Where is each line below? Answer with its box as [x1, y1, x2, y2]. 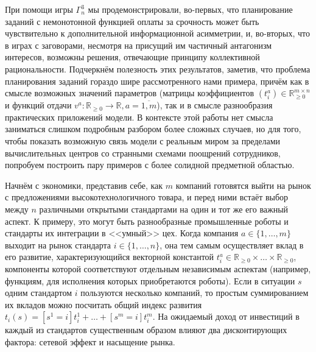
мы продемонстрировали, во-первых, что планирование [88, 3, 293, 15]
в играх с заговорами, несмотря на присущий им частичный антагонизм [5, 38, 272, 51]
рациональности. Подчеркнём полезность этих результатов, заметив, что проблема [5, 62, 311, 75]
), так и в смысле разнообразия [156, 99, 273, 111]
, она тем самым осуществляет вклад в [160, 238, 304, 251]
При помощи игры [5, 3, 73, 15]
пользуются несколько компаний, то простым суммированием [80, 286, 309, 299]
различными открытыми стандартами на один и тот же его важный [39, 202, 289, 215]
